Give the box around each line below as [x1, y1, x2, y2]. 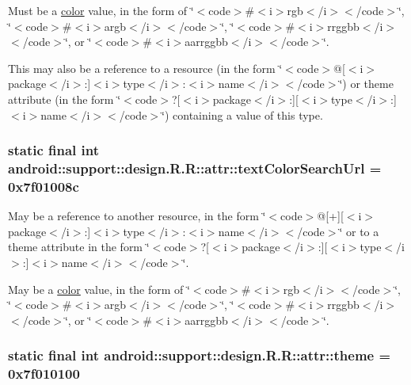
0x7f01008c [8, 176, 79, 196]
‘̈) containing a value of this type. [162, 106, 323, 123]
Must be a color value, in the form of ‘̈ [8, 2, 194, 18]
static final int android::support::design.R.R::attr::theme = [8, 345, 391, 365]
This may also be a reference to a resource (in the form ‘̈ [8, 59, 283, 76]
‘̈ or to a [339, 223, 379, 239]
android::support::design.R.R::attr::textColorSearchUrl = [8, 158, 382, 177]
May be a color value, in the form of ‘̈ [8, 280, 190, 297]
